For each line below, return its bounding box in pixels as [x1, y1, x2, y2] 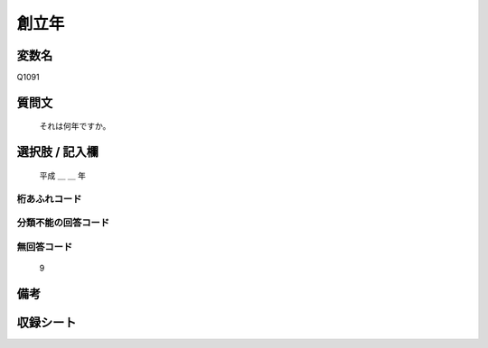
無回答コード [16, 240, 73, 252]
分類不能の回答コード [16, 216, 110, 229]
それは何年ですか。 [39, 121, 111, 132]
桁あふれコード [16, 192, 82, 205]
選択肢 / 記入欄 [16, 144, 99, 160]
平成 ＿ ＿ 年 [39, 169, 86, 180]
